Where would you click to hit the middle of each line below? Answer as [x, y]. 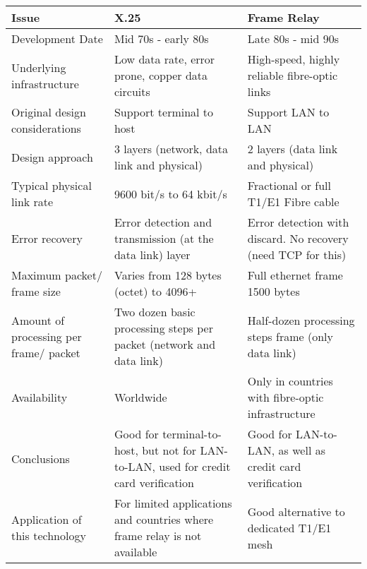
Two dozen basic [155, 312]
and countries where [164, 519]
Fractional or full [289, 185]
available [136, 552]
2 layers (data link [293, 149]
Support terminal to [164, 112]
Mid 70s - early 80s [161, 38]
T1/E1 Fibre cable [293, 202]
